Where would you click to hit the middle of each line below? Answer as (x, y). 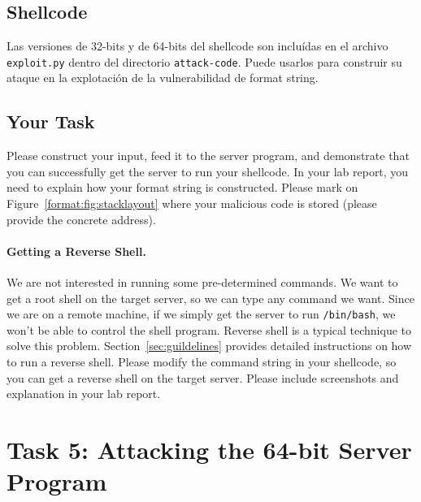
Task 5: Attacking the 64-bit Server (209, 450)
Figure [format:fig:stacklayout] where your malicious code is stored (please (192, 203)
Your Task (51, 121)
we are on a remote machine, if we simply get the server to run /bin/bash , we (201, 314)
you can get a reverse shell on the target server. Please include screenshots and (203, 377)
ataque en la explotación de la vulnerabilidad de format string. (163, 78)
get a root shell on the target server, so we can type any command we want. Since (210, 298)
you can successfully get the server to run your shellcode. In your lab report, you (208, 171)
